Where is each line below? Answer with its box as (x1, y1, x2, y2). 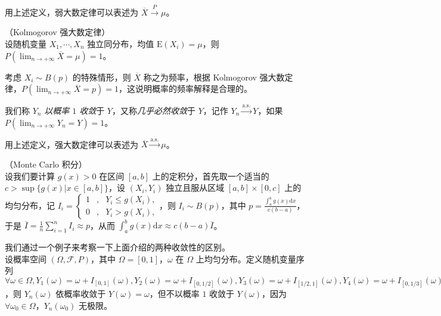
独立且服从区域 (166, 181, 225, 194)
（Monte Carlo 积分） (5, 157, 87, 170)
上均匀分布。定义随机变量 (195, 252, 296, 265)
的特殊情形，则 (72, 70, 131, 83)
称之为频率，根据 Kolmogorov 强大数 (143, 70, 285, 83)
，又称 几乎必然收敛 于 (112, 104, 195, 116)
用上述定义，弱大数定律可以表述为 (5, 5, 138, 18)
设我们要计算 (5, 169, 55, 182)
